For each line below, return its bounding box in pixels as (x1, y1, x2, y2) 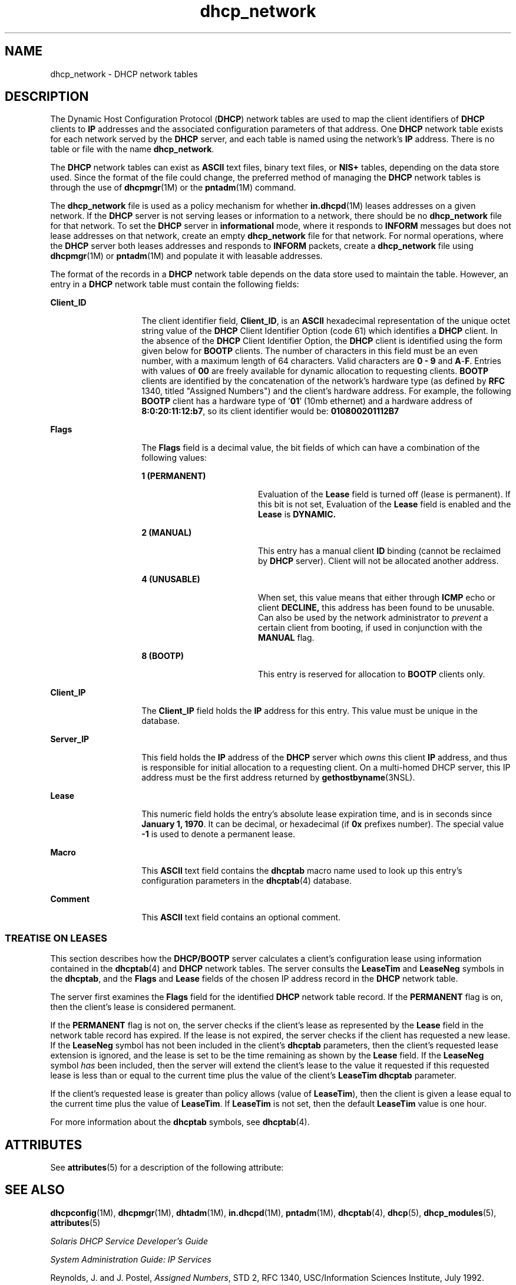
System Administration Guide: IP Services (50, 1254, 211, 1264)
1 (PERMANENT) (141, 471, 206, 481)
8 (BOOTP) (141, 651, 184, 661)
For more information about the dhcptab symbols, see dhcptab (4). (50, 1117, 310, 1127)
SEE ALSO (5, 1182, 65, 1198)
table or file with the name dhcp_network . (50, 144, 214, 155)
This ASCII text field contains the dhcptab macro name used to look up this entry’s (141, 866, 462, 876)
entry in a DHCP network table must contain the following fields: (50, 279, 299, 290)
